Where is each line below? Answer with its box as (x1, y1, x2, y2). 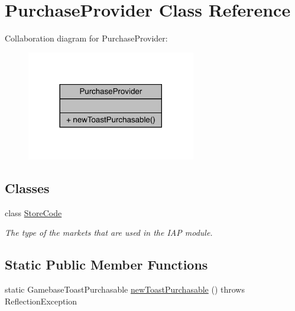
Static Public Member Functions (5, 255, 208, 274)
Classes (5, 178, 50, 197)
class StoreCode (5, 206, 62, 219)
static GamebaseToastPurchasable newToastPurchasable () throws (5, 283, 245, 296)
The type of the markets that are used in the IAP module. (5, 226, 213, 239)
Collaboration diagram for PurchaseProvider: (5, 32, 168, 44)
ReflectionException (5, 294, 77, 307)
